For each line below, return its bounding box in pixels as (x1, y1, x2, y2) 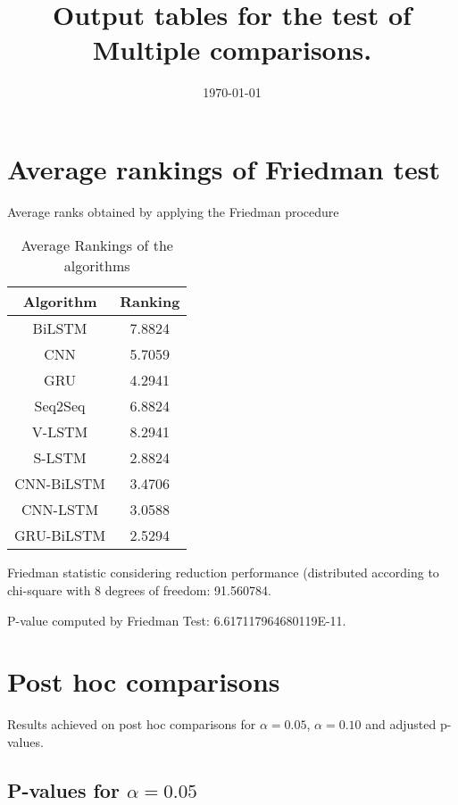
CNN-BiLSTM (14, 473, 105, 494)
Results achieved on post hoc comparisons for (7, 715, 256, 734)
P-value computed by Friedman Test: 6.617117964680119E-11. (7, 610, 346, 629)
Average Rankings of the (21, 235, 173, 256)
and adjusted (365, 715, 437, 734)
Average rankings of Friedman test (7, 150, 440, 187)
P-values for (7, 776, 120, 803)
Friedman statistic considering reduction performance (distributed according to (7, 563, 439, 582)
